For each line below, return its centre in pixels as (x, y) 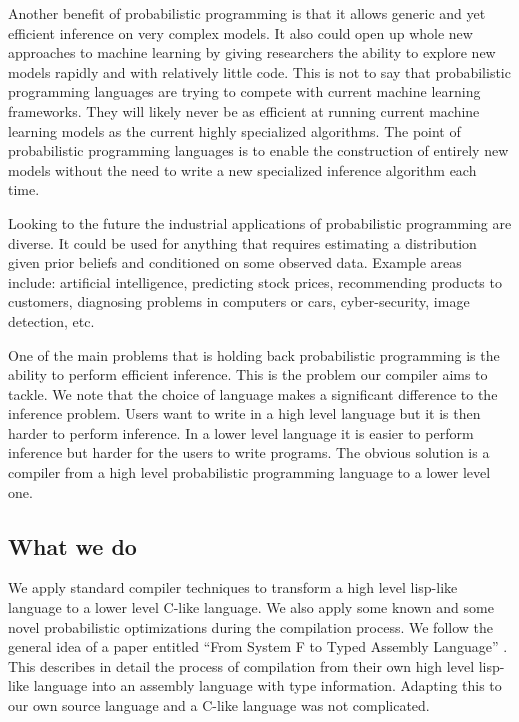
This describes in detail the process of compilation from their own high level (241, 665)
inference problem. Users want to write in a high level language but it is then (244, 413)
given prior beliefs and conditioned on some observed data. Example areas (235, 262)
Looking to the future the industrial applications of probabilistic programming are (260, 222)
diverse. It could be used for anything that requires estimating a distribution (242, 242)
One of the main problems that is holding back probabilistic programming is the (254, 354)
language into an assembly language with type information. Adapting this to (267, 685)
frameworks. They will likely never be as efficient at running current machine (244, 110)
